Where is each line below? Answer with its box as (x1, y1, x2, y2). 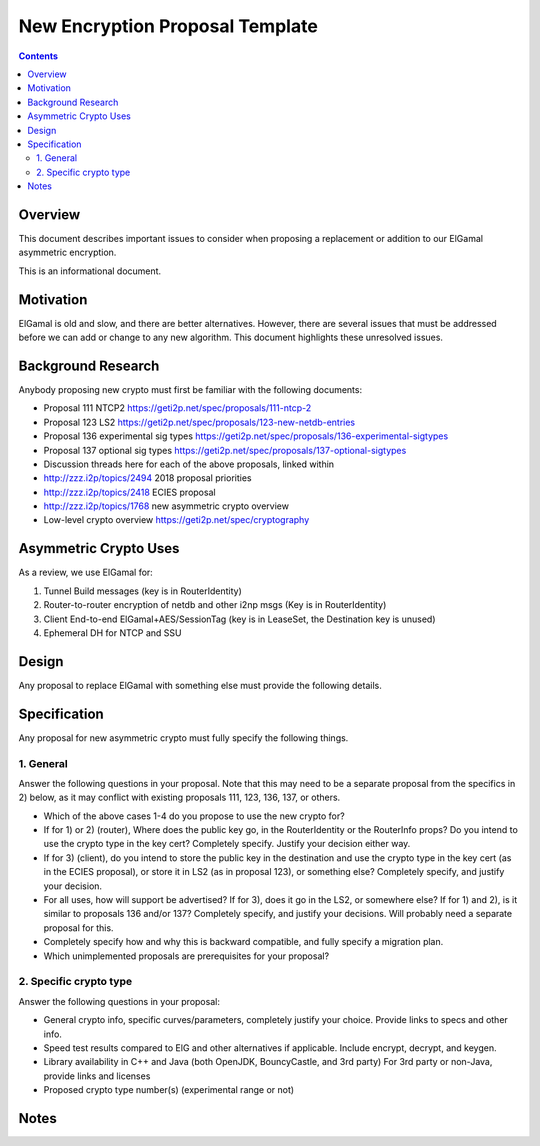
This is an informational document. (18, 265, 162, 277)
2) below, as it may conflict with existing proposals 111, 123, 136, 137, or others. (18, 791, 341, 804)
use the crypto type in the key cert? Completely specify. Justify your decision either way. (43, 838, 411, 850)
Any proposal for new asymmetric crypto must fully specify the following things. (18, 731, 349, 744)
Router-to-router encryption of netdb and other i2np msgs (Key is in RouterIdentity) (43, 599, 387, 611)
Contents (18, 50, 59, 62)
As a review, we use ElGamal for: (18, 566, 154, 579)
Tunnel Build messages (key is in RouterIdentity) (43, 585, 242, 597)
